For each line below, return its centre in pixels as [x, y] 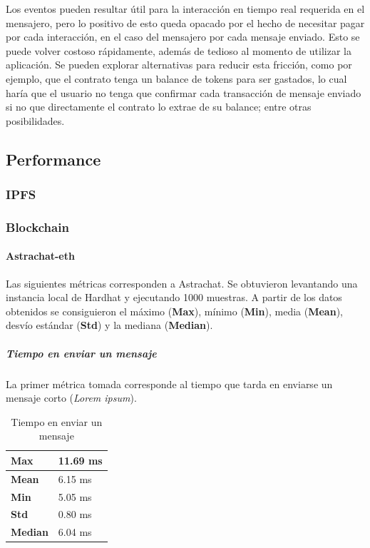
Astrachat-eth [40, 256]
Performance [53, 159]
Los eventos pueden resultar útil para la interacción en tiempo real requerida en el [185, 9]
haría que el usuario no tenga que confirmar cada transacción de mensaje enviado [184, 92]
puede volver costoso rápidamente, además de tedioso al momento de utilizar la [179, 50]
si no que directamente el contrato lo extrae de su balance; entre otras [159, 107]
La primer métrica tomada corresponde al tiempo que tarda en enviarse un [169, 384]
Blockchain [37, 227]
